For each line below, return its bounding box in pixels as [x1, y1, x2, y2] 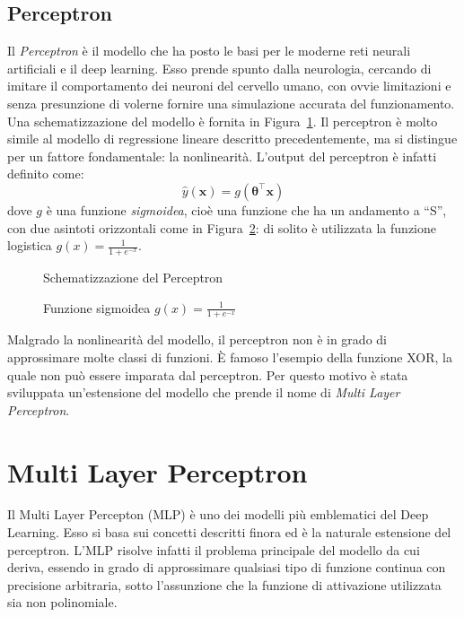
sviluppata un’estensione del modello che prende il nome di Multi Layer [7, 383, 400, 402]
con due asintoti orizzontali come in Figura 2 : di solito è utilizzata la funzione [7, 218, 436, 237]
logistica [7, 236, 52, 255]
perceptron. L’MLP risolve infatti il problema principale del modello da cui [7, 540, 420, 559]
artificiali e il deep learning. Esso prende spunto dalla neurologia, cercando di [7, 58, 432, 77]
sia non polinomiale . [7, 593, 118, 612]
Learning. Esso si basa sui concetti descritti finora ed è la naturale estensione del [7, 523, 451, 542]
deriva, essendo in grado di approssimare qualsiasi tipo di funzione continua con [7, 558, 446, 577]
